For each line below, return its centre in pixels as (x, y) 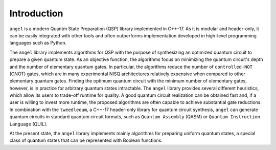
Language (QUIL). (29, 124)
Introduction (36, 13)
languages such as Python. (38, 43)
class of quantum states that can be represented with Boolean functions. (86, 140)
